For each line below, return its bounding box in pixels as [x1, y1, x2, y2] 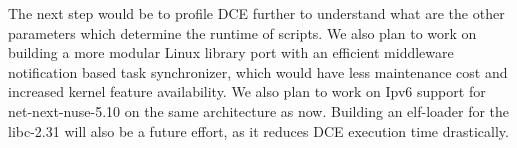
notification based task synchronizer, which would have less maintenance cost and [8, 61, 508, 82]
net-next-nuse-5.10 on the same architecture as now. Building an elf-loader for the [8, 100, 510, 121]
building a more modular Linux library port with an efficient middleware [8, 42, 454, 63]
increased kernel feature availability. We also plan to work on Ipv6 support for [8, 81, 486, 102]
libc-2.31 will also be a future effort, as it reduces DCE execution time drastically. [8, 120, 509, 141]
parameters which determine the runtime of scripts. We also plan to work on [8, 22, 477, 43]
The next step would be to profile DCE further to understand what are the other [8, 3, 505, 23]
